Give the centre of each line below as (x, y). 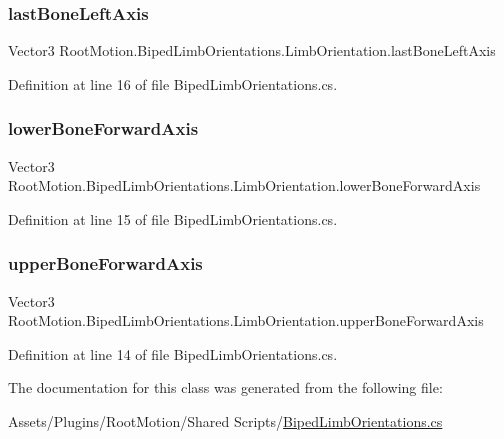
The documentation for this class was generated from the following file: (225, 387)
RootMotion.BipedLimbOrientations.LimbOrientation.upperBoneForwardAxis (246, 320)
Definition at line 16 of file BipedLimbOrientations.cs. (173, 83)
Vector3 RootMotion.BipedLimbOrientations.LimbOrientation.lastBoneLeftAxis (252, 50)
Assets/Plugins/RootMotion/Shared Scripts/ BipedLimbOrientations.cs (225, 421)
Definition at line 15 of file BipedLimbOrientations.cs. (173, 218)
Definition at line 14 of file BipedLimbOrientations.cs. (173, 353)
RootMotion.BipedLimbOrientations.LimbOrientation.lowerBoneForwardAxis (244, 185)
